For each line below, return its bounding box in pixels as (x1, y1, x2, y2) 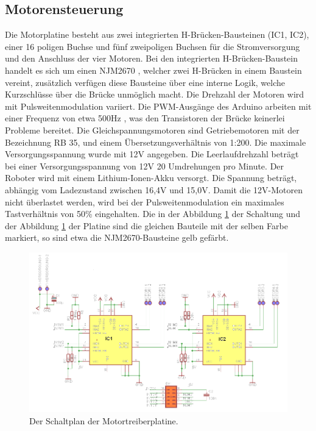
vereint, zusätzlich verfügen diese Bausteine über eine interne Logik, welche (5, 76, 286, 88)
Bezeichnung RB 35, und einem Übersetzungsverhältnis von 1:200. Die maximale (5, 135, 306, 148)
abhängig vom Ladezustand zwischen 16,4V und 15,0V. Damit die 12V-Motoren (5, 183, 303, 196)
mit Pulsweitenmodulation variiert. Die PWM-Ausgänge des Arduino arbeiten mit (5, 99, 312, 112)
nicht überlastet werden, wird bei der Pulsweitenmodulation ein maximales (5, 195, 284, 208)
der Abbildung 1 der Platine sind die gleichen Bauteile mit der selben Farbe (5, 219, 288, 232)
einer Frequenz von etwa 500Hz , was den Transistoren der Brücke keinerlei (5, 112, 285, 124)
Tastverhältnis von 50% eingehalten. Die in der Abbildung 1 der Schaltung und (5, 207, 301, 220)
